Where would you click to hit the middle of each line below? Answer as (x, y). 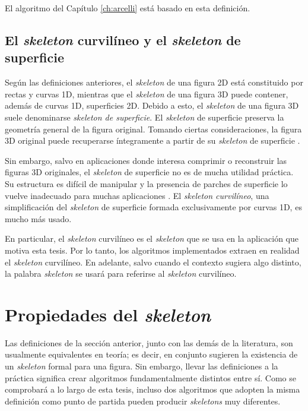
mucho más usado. (38, 218)
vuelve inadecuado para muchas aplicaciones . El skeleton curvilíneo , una (137, 195)
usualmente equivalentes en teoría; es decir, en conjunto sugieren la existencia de (151, 354)
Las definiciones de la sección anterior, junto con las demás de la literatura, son (149, 342)
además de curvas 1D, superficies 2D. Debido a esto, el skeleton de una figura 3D (152, 105)
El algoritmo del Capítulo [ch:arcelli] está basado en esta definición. (128, 8)
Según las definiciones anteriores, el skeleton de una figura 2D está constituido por (154, 82)
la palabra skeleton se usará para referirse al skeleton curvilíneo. (121, 274)
